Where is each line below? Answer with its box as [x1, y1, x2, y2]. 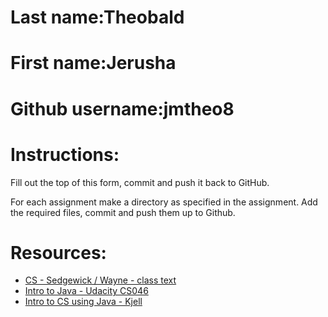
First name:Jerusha [10, 52, 177, 75]
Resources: [10, 241, 107, 264]
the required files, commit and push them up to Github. [10, 206, 236, 218]
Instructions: [10, 143, 120, 166]
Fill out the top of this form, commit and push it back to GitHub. [10, 176, 270, 188]
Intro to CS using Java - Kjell [24, 296, 143, 308]
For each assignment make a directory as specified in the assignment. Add [10, 196, 318, 208]
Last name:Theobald [10, 6, 185, 29]
